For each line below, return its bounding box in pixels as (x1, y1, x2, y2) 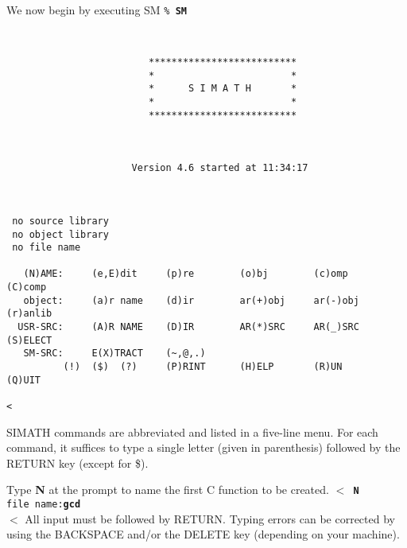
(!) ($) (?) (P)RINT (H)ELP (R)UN (63, 361, 343, 373)
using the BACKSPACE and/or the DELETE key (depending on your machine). (6, 526, 400, 542)
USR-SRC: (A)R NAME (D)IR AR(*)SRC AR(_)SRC (17, 321, 359, 333)
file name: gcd (6, 499, 81, 511)
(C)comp (6, 282, 47, 293)
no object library (12, 228, 109, 240)
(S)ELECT (6, 334, 52, 346)
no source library (12, 215, 109, 227)
